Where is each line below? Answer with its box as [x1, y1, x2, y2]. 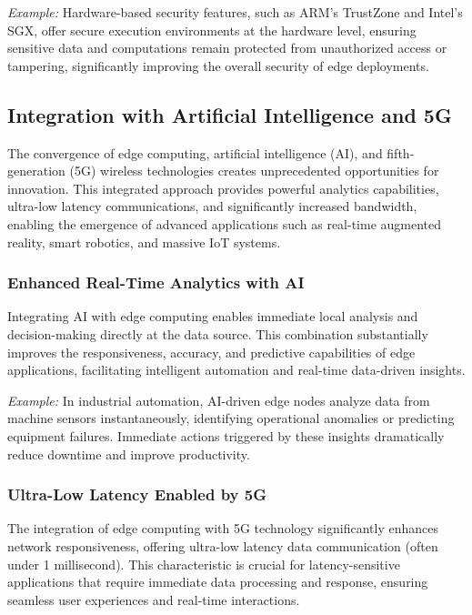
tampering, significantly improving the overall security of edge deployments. [7, 55, 429, 75]
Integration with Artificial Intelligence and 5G [7, 100, 452, 128]
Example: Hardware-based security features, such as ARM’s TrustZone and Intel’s [7, 3, 463, 21]
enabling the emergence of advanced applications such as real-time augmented [7, 214, 442, 233]
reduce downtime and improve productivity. [7, 444, 250, 463]
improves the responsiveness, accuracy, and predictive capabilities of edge [7, 342, 416, 361]
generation [7, 161, 65, 180]
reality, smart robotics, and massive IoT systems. [7, 232, 281, 251]
